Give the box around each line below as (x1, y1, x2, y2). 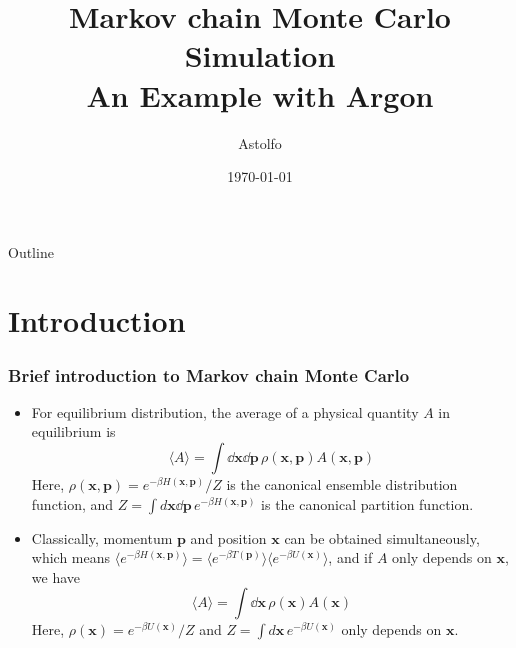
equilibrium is (31, 421, 116, 442)
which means (31, 547, 111, 568)
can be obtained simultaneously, (284, 527, 480, 548)
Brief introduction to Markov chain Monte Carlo (8, 362, 410, 387)
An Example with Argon (86, 74, 434, 115)
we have (31, 566, 80, 587)
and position (190, 527, 267, 548)
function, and (31, 493, 114, 514)
